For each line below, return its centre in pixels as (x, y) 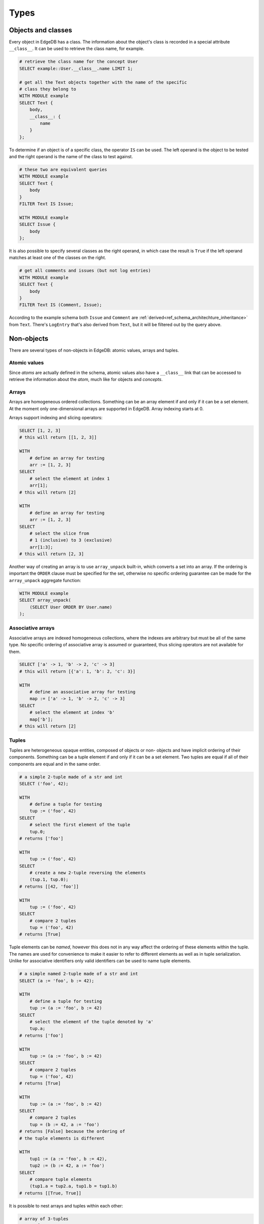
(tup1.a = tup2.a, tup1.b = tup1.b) (73, 1186)
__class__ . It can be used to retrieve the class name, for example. (77, 48)
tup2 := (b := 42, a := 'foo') (67, 1166)
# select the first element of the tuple (80, 825)
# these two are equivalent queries (63, 170)
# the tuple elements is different (62, 1138)
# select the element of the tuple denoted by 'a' (91, 1022)
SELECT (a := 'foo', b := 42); (57, 981)
